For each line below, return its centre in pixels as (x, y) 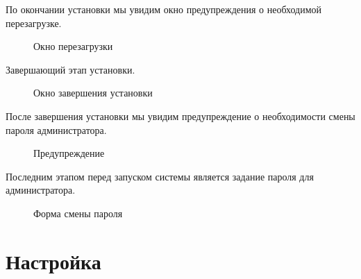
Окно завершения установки (93, 93)
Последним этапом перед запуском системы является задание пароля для (160, 176)
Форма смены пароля (78, 213)
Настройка (53, 261)
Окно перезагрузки (73, 46)
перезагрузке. (34, 23)
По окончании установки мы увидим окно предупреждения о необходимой (164, 9)
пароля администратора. (56, 129)
